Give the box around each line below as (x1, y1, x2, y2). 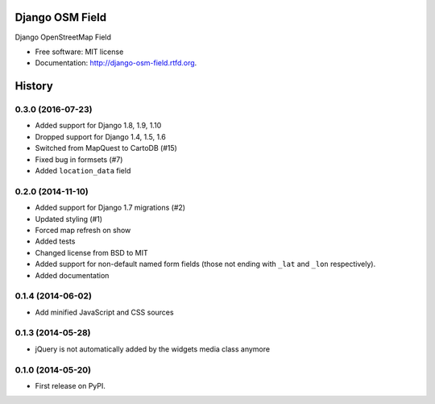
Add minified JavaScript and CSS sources (35, 307, 174, 317)
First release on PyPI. (35, 381, 106, 390)
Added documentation (35, 270, 110, 280)
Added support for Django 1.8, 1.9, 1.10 (35, 121, 162, 131)
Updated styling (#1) (35, 214, 103, 223)
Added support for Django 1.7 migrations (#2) (35, 202, 185, 213)
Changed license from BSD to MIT (35, 248, 148, 257)
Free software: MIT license (35, 47, 124, 56)
